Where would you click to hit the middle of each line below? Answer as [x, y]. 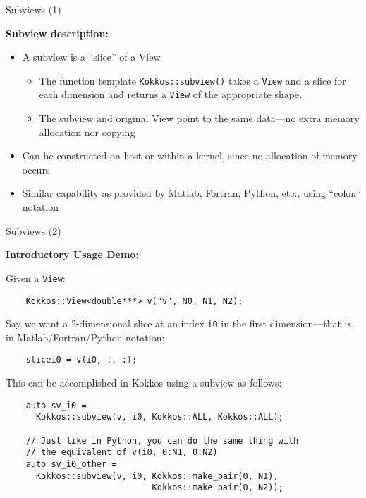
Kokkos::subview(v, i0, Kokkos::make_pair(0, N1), [157, 476]
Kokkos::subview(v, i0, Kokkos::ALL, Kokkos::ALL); [159, 417]
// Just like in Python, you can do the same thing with [162, 441]
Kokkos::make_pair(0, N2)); [218, 488]
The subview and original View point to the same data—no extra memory [199, 118]
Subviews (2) [33, 230]
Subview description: [57, 33]
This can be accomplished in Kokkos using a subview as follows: [144, 383]
